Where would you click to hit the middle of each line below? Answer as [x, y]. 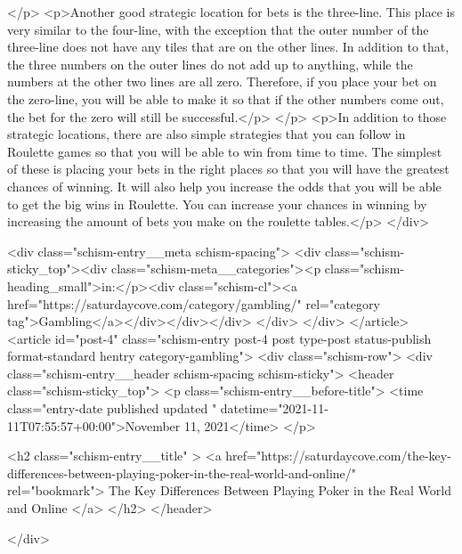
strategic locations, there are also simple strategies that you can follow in [207, 134]
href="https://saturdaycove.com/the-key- [338, 456]
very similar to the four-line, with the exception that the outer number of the [218, 29]
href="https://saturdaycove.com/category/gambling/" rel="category [194, 303]
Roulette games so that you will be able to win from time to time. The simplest [225, 151]
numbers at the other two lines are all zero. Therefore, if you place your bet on [222, 81]
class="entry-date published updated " [112, 408]
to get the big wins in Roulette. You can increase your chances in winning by [217, 204]
